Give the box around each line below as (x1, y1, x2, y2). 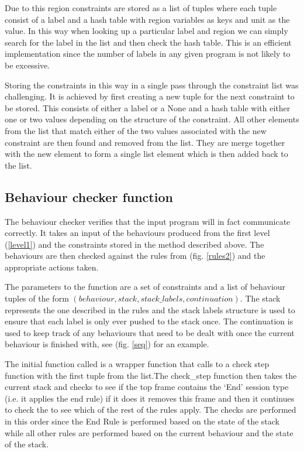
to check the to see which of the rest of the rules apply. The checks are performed (5, 403, 296, 416)
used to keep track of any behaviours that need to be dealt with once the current (5, 326, 295, 338)
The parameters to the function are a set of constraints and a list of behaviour (5, 280, 286, 293)
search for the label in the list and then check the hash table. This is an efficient (5, 36, 292, 48)
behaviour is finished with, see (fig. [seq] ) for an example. (5, 338, 209, 350)
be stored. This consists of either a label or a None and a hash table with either (5, 101, 291, 114)
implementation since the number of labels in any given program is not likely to (5, 47, 291, 60)
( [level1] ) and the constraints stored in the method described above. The (5, 238, 264, 250)
